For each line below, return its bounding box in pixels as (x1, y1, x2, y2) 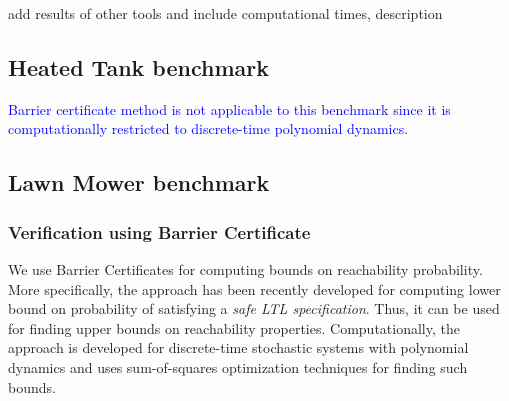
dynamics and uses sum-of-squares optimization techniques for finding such (8, 356, 468, 377)
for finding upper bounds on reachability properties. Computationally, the (8, 317, 460, 338)
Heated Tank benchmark (8, 51, 269, 82)
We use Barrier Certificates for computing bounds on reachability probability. (8, 258, 483, 279)
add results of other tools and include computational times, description (8, 3, 443, 23)
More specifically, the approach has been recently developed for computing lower (8, 278, 501, 299)
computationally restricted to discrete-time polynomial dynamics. (8, 118, 409, 139)
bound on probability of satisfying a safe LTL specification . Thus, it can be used (8, 298, 500, 319)
